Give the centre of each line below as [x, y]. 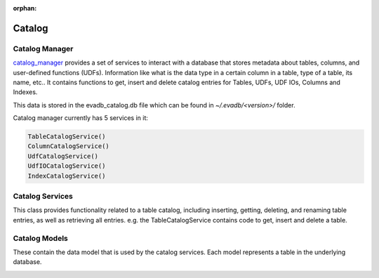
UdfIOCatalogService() [67, 166]
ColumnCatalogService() [69, 146]
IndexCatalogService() [67, 176]
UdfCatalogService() [63, 156]
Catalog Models [40, 238]
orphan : [25, 8]
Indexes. [25, 92]
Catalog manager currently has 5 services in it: [81, 118]
